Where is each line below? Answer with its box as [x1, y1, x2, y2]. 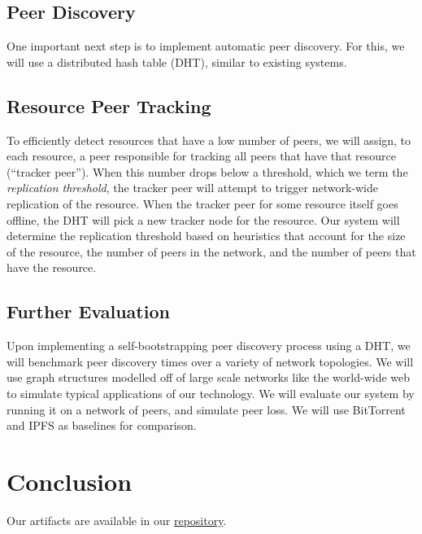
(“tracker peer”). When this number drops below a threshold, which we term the [7, 163, 408, 180]
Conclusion [7, 464, 133, 497]
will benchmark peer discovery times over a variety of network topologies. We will [7, 352, 414, 370]
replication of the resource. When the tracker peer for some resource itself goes [7, 195, 398, 212]
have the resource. [7, 259, 97, 276]
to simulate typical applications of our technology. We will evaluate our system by [7, 384, 415, 401]
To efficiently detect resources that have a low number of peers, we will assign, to [7, 131, 411, 148]
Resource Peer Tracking [7, 93, 211, 118]
